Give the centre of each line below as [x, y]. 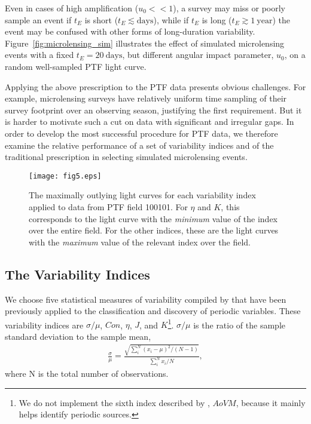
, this [230, 206]
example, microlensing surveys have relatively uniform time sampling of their [146, 98]
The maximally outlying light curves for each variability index [142, 195]
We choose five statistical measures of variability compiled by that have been [146, 299]
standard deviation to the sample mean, [78, 336]
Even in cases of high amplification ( [72, 8]
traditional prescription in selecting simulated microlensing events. [126, 157]
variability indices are [44, 325]
